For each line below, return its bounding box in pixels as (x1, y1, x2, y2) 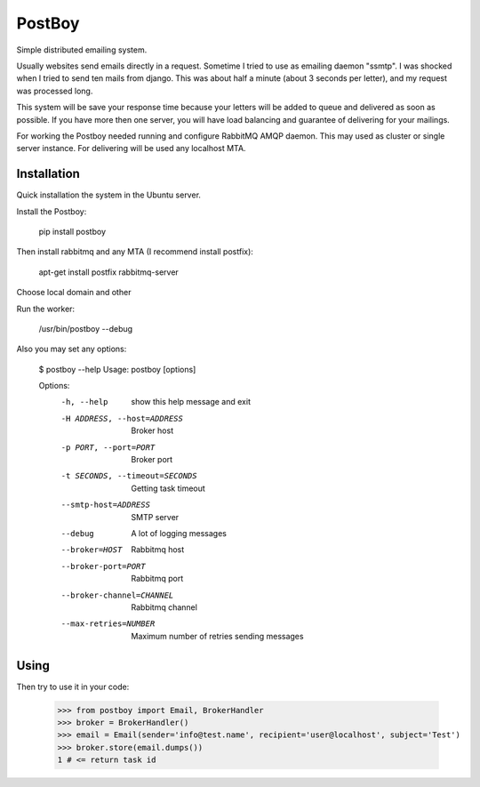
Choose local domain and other (16, 287, 132, 298)
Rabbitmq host (131, 544, 185, 555)
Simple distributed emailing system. (16, 44, 148, 55)
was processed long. (16, 85, 93, 96)
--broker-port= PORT (60, 561, 146, 571)
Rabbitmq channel (131, 601, 197, 613)
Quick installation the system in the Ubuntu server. (16, 189, 202, 200)
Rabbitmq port (131, 574, 184, 584)
